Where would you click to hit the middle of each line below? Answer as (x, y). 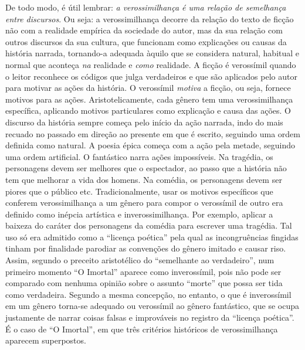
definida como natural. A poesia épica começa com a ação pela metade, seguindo (150, 145)
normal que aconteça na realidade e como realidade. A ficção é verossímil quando (151, 64)
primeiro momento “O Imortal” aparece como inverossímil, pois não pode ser (143, 271)
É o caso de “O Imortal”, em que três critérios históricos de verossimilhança (142, 329)
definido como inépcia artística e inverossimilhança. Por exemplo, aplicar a (139, 214)
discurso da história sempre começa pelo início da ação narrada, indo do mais (144, 122)
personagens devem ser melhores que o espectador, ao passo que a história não (146, 168)
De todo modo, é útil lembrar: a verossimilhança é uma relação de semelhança (146, 7)
